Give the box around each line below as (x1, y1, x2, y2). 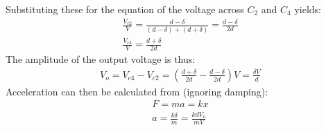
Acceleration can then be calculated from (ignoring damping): (6, 84, 268, 98)
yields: (294, 2, 322, 16)
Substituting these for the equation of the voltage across (6, 2, 244, 16)
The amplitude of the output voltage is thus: (6, 52, 196, 66)
